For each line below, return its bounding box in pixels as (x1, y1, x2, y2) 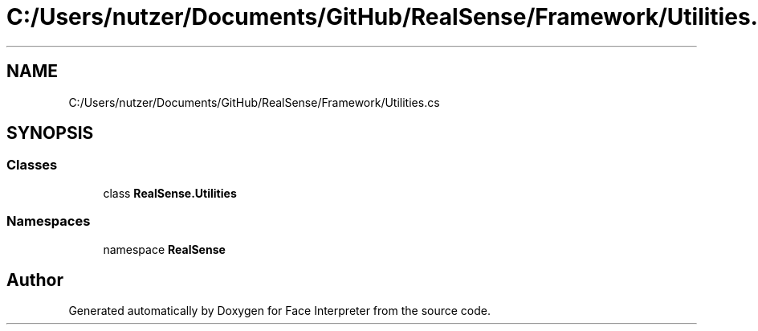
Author (6, 269, 63, 290)
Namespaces (6, 213, 91, 230)
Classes (6, 157, 58, 174)
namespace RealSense (103, 242, 226, 256)
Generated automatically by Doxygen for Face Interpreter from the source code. (68, 304, 491, 318)
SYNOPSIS (6, 123, 94, 144)
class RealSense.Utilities (103, 186, 237, 200)
